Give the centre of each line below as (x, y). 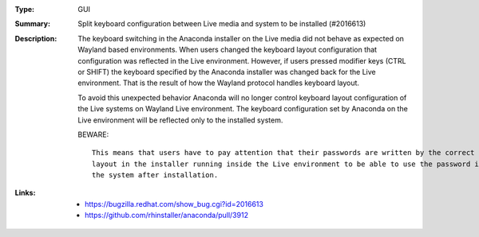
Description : (36, 38)
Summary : (33, 24)
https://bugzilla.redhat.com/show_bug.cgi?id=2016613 (174, 204)
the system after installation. (155, 175)
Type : (25, 9)
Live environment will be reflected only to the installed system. (180, 120)
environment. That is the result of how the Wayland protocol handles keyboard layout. (218, 83)
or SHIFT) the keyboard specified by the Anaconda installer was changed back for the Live (227, 72)
